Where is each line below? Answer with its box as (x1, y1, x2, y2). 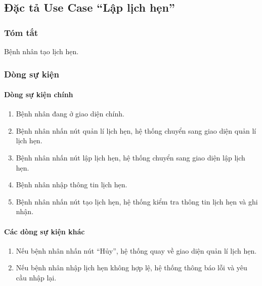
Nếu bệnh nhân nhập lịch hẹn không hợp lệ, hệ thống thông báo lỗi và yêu (16, 262, 247, 273)
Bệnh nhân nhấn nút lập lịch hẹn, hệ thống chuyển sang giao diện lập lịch (16, 152, 245, 163)
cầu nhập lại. (16, 272, 57, 282)
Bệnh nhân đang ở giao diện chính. (16, 108, 124, 119)
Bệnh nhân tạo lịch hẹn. (4, 46, 79, 56)
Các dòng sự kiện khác (4, 226, 85, 236)
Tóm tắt (4, 26, 38, 38)
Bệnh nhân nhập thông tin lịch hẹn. (16, 179, 127, 190)
